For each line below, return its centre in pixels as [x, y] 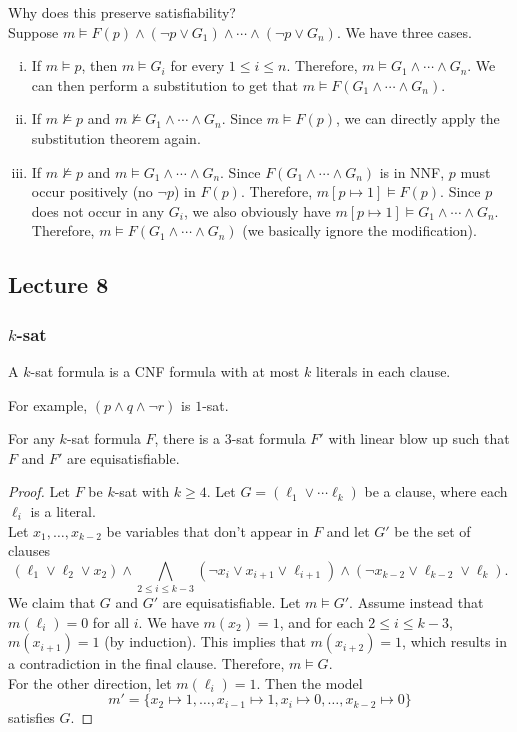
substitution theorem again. [116, 137]
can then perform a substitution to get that [165, 84]
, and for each [321, 621]
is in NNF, [412, 171]
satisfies [31, 717]
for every [197, 65]
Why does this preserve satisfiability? [122, 12]
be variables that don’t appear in [207, 530]
